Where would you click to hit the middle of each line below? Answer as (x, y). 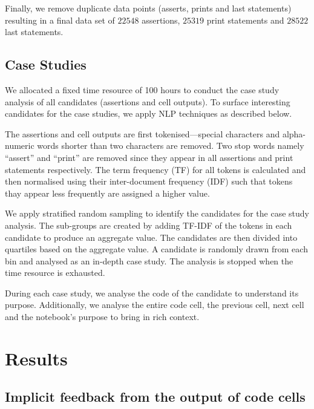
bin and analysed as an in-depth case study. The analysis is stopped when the (149, 260)
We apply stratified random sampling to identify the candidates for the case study (157, 213)
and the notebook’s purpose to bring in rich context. (102, 317)
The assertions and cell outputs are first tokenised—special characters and (142, 133)
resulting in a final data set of (60, 20)
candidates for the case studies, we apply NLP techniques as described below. (149, 113)
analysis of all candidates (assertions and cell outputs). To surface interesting (148, 101)
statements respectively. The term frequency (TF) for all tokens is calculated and (155, 169)
